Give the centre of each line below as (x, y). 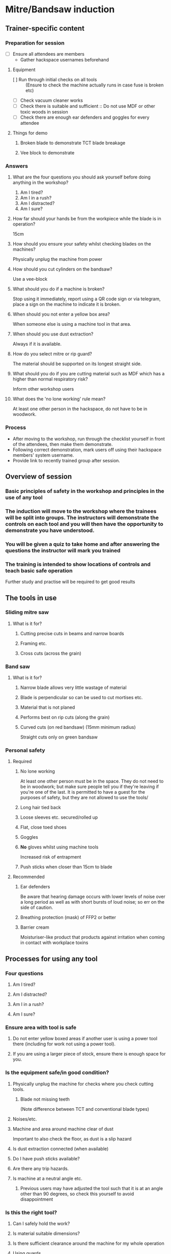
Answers (17, 166)
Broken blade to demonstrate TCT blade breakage (73, 143)
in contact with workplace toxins (54, 943)
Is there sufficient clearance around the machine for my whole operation (88, 1243)
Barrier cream (35, 927)
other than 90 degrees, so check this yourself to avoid (77, 1194)
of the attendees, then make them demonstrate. (63, 444)
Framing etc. (33, 643)
